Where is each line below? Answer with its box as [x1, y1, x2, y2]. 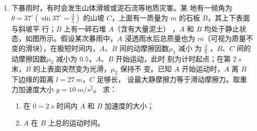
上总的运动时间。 [48, 117, 105, 127]
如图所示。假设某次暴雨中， [25, 33, 117, 43]
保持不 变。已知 [120, 63, 172, 74]
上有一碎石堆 [63, 23, 106, 33]
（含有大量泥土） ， [113, 23, 180, 33]
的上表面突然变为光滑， [33, 63, 111, 74]
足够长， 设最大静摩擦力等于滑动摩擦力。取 [97, 74, 240, 84]
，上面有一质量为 [112, 12, 168, 22]
